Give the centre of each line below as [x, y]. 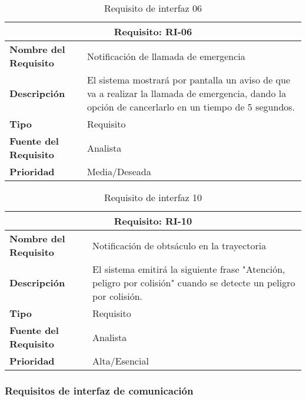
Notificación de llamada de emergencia [166, 56]
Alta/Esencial [120, 361]
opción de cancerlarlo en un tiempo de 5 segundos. [191, 107]
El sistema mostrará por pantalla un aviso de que [189, 80]
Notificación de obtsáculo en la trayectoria [179, 245]
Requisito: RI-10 [153, 221]
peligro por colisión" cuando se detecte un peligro [194, 283]
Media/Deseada [119, 171]
